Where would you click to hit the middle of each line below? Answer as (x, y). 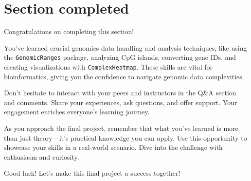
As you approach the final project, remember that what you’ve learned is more (121, 128)
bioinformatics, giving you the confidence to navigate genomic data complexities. (124, 76)
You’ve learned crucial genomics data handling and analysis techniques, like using (125, 47)
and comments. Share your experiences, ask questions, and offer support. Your (121, 102)
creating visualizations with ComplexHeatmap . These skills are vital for (108, 66)
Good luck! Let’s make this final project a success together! (92, 173)
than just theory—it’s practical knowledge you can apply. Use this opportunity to (125, 137)
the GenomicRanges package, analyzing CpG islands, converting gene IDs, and (120, 57)
